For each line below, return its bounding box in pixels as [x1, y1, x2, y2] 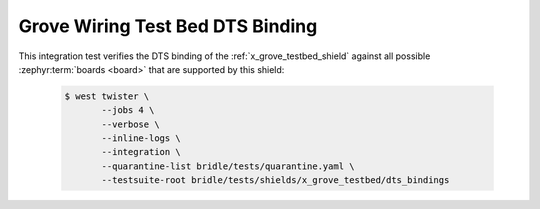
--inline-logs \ [101, 133, 182, 144]
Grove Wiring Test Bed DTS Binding [18, 15, 318, 37]
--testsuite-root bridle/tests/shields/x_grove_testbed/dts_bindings [101, 175, 450, 186]
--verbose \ [101, 118, 160, 130]
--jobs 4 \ [101, 105, 155, 116]
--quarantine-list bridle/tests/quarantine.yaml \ [101, 160, 355, 172]
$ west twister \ [64, 90, 150, 102]
